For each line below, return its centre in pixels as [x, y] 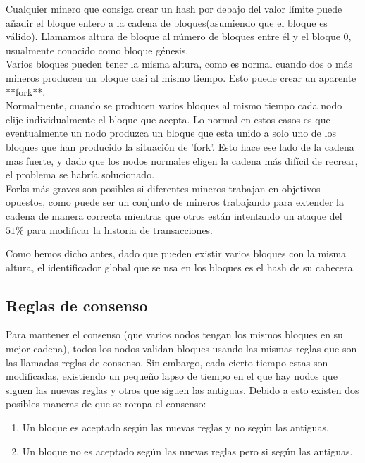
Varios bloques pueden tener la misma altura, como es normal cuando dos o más [179, 64]
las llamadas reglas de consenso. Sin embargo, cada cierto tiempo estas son [167, 362]
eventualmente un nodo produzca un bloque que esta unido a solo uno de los [171, 133]
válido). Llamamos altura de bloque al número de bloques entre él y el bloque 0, [179, 36]
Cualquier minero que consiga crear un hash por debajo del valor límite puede [174, 8]
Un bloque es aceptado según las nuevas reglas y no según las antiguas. [175, 427]
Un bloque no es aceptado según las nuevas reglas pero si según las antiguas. [187, 451]
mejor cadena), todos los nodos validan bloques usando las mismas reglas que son [181, 348]
